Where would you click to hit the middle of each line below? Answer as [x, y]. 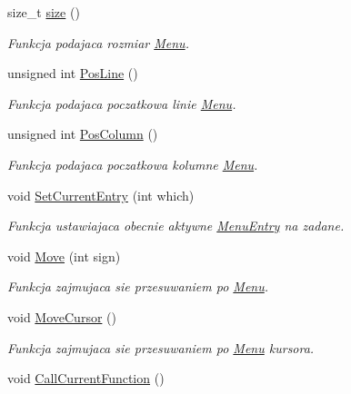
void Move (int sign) [64, 256]
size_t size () [44, 12]
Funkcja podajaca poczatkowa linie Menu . [122, 103]
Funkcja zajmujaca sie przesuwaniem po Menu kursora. [161, 347]
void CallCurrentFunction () [86, 378]
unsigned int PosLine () [73, 73]
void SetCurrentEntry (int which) [101, 195]
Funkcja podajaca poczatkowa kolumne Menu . [133, 164]
